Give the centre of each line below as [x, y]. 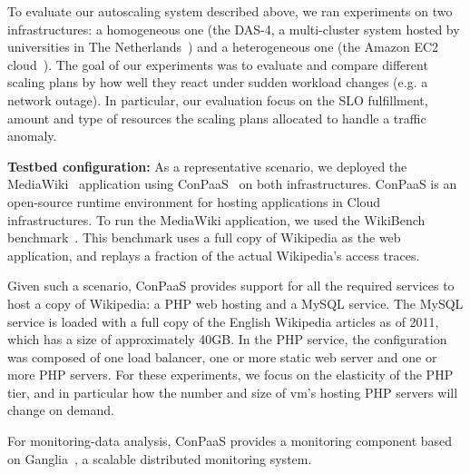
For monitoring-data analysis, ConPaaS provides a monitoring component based [230, 441]
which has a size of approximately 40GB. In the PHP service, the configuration [227, 339]
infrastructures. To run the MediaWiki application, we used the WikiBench [216, 219]
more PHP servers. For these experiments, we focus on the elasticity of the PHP [230, 375]
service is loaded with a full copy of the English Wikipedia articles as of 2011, [223, 321]
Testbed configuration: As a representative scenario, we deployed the [207, 166]
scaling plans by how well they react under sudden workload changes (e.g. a [218, 82]
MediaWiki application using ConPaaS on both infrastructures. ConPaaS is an [232, 184]
